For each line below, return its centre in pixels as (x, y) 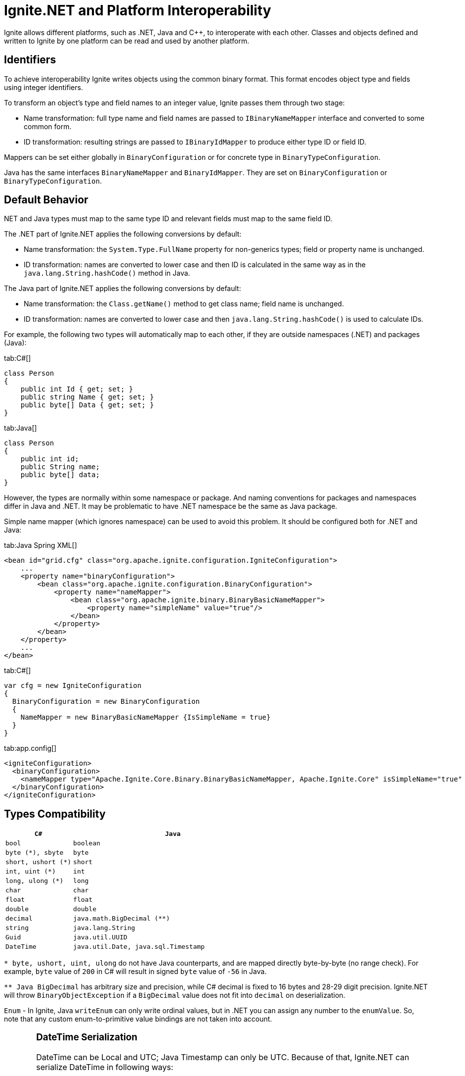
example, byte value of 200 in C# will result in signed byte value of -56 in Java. (135, 972)
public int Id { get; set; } (77, 389)
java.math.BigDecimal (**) (122, 919)
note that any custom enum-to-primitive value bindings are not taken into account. (138, 1019)
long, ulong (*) (35, 881)
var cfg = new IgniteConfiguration (73, 686)
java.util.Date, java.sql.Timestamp (139, 947)
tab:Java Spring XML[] (41, 545)
